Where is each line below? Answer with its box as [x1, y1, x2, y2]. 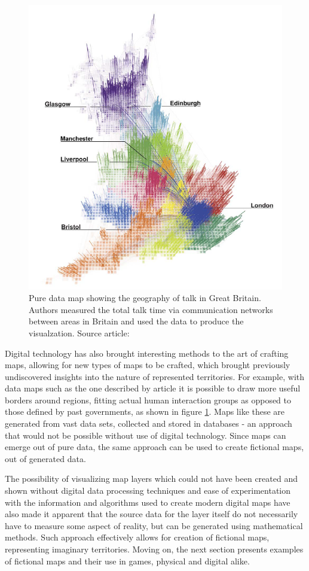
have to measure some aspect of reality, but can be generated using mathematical [5, 519, 303, 531]
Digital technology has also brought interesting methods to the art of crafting [5, 347, 289, 359]
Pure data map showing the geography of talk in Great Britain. [29, 291, 261, 304]
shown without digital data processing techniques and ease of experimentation [5, 484, 291, 497]
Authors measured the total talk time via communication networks [29, 303, 273, 315]
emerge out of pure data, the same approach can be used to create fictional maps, [5, 441, 304, 453]
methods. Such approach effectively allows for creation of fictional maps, [5, 531, 270, 543]
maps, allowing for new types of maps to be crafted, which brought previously [5, 359, 290, 371]
